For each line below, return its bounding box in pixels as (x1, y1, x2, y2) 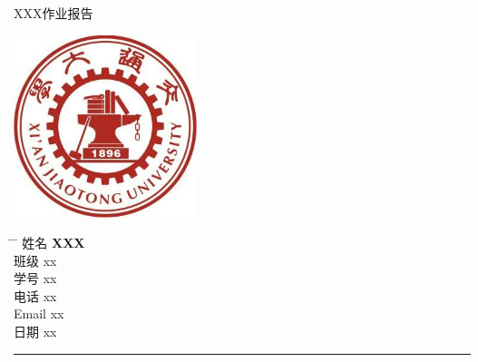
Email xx (14, 304, 64, 323)
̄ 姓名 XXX (14, 233, 85, 252)
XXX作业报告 (14, 4, 93, 22)
